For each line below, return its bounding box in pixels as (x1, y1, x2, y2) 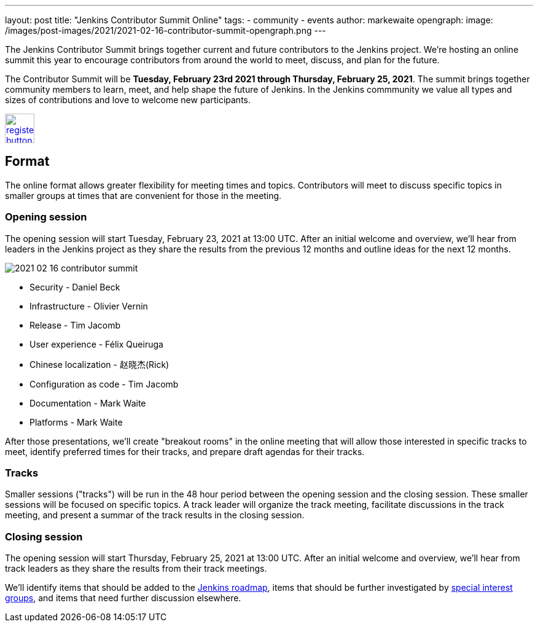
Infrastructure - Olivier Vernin (29, 300, 148, 311)
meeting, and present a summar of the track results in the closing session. (5, 510, 305, 521)
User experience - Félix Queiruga (29, 338, 163, 349)
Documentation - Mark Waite (29, 397, 146, 408)
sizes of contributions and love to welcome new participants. (5, 95, 251, 105)
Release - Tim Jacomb (29, 319, 121, 330)
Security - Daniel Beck (29, 281, 120, 292)
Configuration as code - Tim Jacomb (29, 378, 179, 389)
